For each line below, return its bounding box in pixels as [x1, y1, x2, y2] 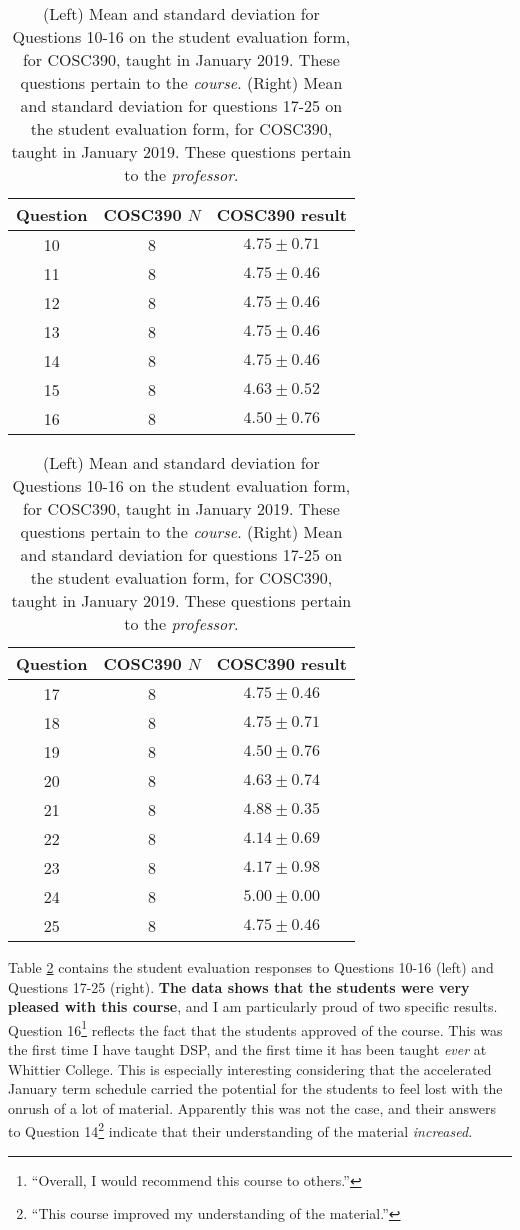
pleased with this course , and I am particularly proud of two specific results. [8, 996, 498, 1017]
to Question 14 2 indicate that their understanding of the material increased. [8, 1118, 473, 1142]
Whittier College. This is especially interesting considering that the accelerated [8, 1058, 492, 1079]
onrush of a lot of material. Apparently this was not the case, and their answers [8, 1097, 496, 1118]
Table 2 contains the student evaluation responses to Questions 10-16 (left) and [8, 957, 494, 977]
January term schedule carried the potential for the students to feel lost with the [8, 1078, 503, 1099]
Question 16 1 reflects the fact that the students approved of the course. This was [8, 1016, 503, 1040]
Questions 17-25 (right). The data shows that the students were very [8, 976, 470, 997]
